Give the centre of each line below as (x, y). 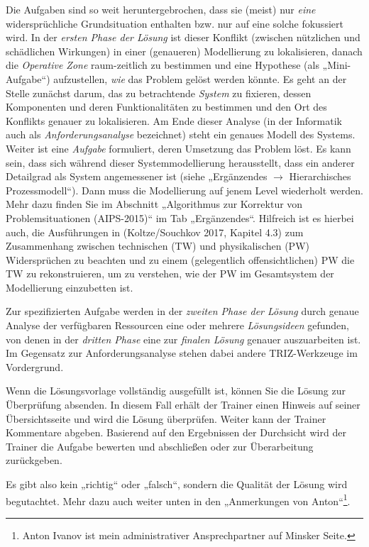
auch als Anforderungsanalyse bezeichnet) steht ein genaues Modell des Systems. (181, 134)
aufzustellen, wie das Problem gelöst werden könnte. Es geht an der (200, 78)
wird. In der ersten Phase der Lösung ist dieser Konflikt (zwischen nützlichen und (183, 37)
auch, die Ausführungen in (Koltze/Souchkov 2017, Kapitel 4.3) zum (155, 232)
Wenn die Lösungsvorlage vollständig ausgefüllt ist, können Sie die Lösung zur (176, 391)
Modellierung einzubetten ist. (70, 287)
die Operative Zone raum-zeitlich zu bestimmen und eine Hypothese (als (163, 65)
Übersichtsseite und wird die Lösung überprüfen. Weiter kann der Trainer (166, 418)
